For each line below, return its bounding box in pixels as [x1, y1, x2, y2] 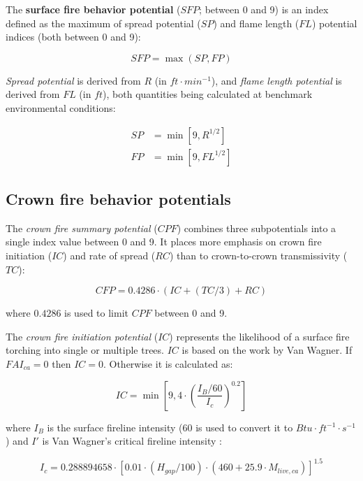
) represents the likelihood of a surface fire [169, 329, 350, 343]
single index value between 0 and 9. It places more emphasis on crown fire [6, 234, 322, 249]
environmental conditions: [6, 100, 116, 115]
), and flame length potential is [211, 73, 342, 87]
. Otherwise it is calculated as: [103, 356, 233, 371]
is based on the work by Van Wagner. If [181, 343, 353, 357]
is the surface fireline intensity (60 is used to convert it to [47, 419, 293, 434]
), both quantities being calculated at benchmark [103, 87, 313, 101]
